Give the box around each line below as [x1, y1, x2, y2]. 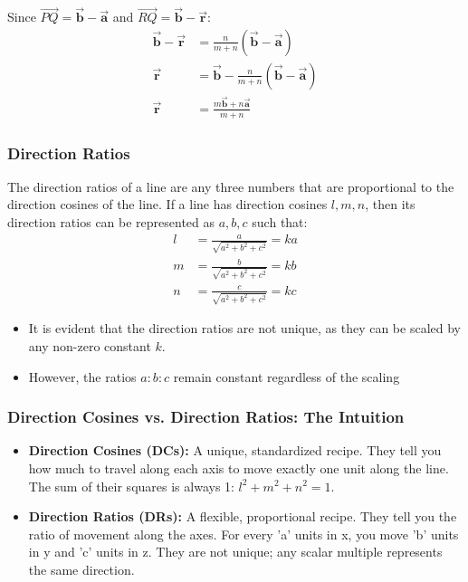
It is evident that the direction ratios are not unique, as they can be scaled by [28, 319, 461, 338]
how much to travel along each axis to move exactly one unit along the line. [28, 458, 449, 477]
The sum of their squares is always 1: [28, 476, 234, 495]
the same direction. [28, 559, 135, 578]
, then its [365, 195, 415, 214]
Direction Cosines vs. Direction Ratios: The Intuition [7, 405, 405, 428]
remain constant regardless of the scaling [173, 367, 400, 386]
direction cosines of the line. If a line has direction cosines [7, 195, 328, 214]
